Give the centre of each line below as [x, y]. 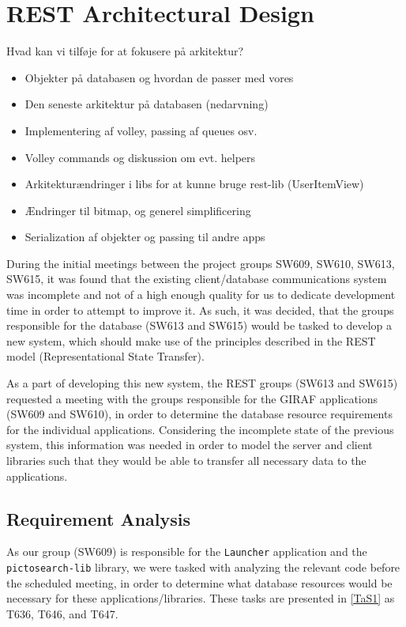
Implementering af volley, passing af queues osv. [141, 130]
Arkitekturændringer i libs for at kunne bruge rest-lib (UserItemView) [194, 184]
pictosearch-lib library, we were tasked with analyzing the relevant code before [203, 567]
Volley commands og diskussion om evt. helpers [140, 157]
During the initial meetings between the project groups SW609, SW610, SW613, [201, 263]
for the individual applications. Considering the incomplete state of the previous [200, 429]
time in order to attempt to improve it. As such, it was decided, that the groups [200, 310]
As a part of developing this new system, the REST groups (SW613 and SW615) [202, 383]
